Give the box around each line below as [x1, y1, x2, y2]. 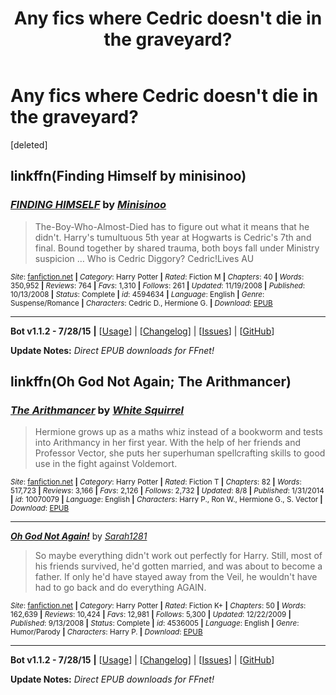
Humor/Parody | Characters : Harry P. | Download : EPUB [10, 627, 203, 637]
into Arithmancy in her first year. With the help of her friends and [34, 437, 302, 449]
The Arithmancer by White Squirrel [10, 403, 185, 417]
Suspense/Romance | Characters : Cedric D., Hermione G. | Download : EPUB [10, 298, 273, 308]
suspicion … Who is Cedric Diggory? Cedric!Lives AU [34, 252, 255, 264]
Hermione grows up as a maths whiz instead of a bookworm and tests [34, 426, 323, 438]
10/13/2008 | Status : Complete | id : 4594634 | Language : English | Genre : [10, 289, 265, 299]
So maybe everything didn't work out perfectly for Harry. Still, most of [34, 550, 323, 562]
